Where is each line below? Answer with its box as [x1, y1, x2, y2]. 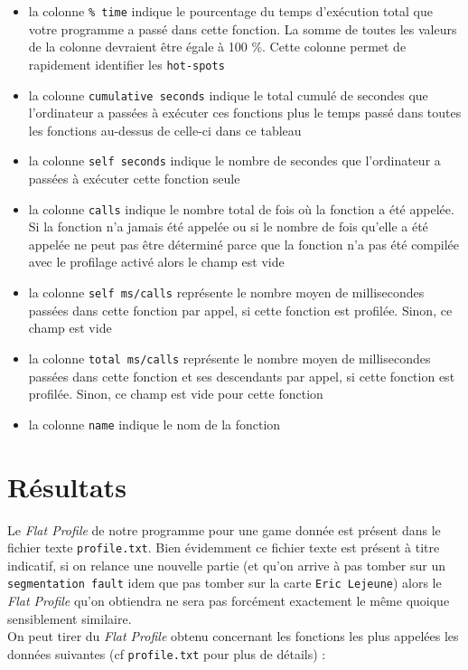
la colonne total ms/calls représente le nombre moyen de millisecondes [28, 348, 431, 367]
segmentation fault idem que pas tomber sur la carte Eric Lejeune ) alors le [7, 573, 442, 592]
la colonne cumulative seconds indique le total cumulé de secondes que [28, 85, 428, 104]
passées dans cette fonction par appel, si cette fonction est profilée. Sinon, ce [28, 300, 453, 319]
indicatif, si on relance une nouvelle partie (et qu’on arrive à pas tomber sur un [7, 555, 446, 574]
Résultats [7, 467, 126, 505]
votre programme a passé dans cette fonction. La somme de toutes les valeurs [28, 19, 457, 38]
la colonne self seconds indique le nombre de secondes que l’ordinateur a [28, 151, 441, 170]
